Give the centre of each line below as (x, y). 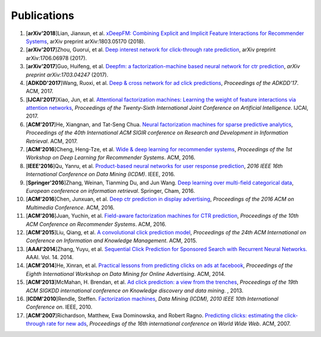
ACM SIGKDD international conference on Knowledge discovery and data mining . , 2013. (135, 290)
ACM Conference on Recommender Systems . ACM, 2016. (96, 224)
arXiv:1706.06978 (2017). (56, 58)
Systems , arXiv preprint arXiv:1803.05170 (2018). (86, 41)
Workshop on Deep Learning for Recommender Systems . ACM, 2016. (111, 158)
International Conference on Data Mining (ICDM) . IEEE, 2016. (100, 174)
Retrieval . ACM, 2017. (52, 141)
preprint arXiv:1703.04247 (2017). (67, 75)
